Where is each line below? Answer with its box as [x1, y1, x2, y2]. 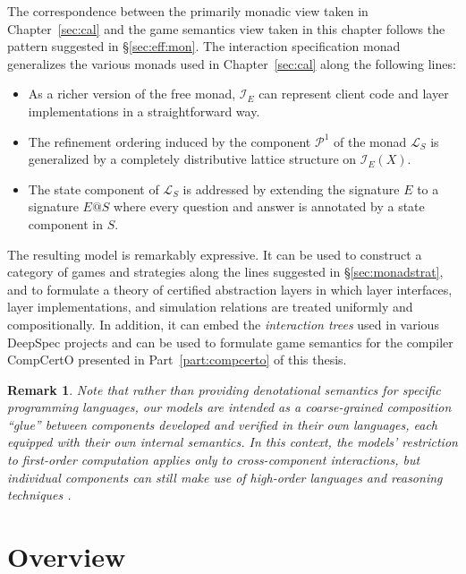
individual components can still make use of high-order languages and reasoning [7, 467, 443, 486]
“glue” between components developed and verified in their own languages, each [7, 415, 438, 433]
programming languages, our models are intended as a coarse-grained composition [7, 398, 452, 416]
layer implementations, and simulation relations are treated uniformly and [7, 297, 413, 316]
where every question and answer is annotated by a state [114, 197, 425, 216]
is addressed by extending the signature [182, 179, 400, 198]
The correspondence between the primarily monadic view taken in [7, 2, 369, 20]
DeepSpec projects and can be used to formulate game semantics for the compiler [7, 332, 453, 351]
